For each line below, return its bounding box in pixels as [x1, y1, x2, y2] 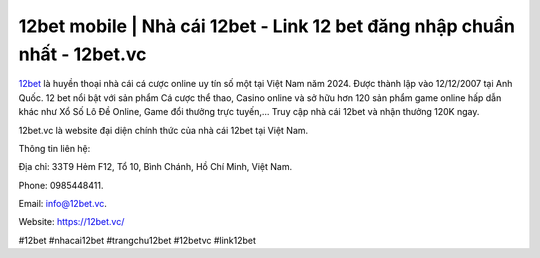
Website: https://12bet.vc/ [18, 216, 125, 228]
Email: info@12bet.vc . [18, 198, 107, 210]
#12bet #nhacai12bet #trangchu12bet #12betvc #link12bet [18, 234, 257, 246]
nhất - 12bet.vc [18, 43, 147, 65]
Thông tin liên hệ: [18, 142, 91, 154]
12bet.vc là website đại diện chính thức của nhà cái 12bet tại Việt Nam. [18, 124, 309, 136]
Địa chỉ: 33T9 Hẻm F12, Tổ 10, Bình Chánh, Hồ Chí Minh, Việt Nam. [18, 161, 293, 173]
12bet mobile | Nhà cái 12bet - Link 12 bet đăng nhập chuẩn [18, 15, 515, 37]
